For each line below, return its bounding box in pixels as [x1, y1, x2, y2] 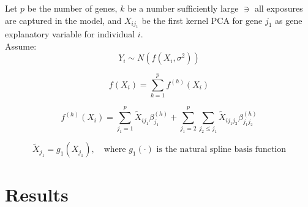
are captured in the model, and [5, 13, 122, 26]
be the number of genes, [27, 2, 118, 14]
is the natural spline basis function [156, 145, 287, 154]
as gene [275, 13, 302, 26]
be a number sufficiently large [127, 2, 239, 14]
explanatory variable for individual [5, 28, 135, 40]
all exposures [254, 2, 303, 14]
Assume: [5, 39, 37, 52]
